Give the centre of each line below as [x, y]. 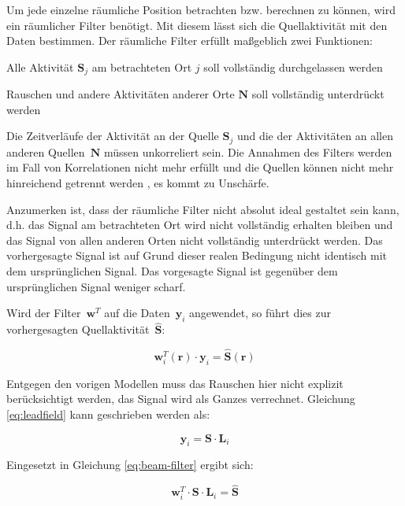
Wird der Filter [44, 313]
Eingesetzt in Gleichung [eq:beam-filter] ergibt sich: [130, 465]
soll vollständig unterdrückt [318, 94]
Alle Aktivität [40, 66]
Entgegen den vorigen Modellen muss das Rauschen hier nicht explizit [175, 383]
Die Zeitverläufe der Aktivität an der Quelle [113, 136]
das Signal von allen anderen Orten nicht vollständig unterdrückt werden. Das [195, 240]
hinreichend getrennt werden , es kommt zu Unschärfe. [138, 183]
